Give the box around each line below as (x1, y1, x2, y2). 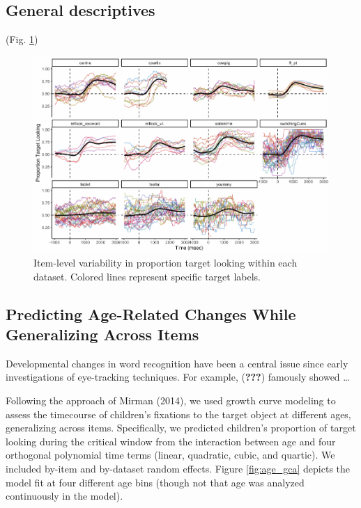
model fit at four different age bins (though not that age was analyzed (6, 475, 305, 489)
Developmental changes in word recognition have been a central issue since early (6, 356, 348, 370)
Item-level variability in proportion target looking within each (33, 255, 298, 270)
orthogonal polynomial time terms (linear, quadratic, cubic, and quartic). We (6, 447, 335, 462)
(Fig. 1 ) (6, 32, 38, 47)
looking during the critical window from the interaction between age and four (6, 434, 336, 448)
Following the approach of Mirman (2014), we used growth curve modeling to (6, 393, 336, 408)
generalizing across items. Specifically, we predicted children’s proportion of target (6, 420, 356, 435)
